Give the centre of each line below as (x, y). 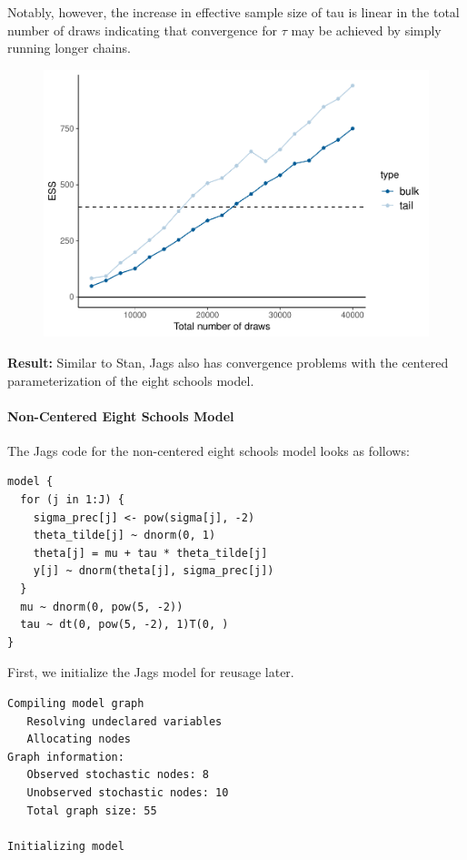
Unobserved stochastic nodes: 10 (128, 792)
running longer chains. (69, 48)
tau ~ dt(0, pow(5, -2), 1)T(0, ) (124, 625)
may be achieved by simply (366, 30)
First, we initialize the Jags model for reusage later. (151, 672)
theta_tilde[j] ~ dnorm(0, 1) (124, 536)
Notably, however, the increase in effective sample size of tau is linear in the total (233, 12)
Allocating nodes (79, 739)
